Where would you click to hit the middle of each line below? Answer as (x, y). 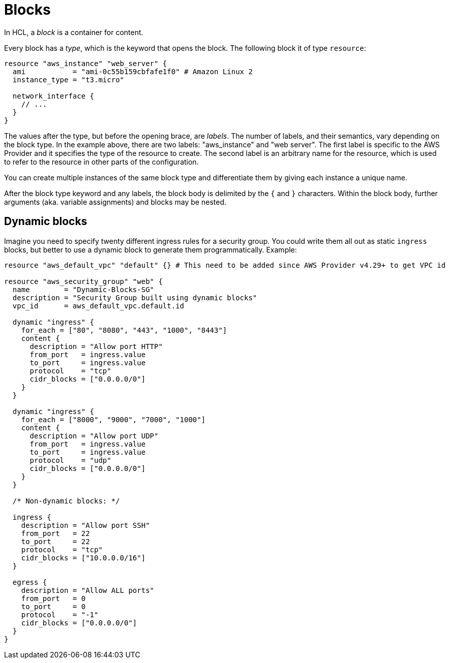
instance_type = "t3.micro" (68, 80)
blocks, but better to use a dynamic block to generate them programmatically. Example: (151, 249)
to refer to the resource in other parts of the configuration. (101, 162)
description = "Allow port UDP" (94, 436)
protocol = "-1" (60, 614)
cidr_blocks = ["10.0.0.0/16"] (83, 558)
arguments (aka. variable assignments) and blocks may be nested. (115, 202)
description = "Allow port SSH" (85, 525)
